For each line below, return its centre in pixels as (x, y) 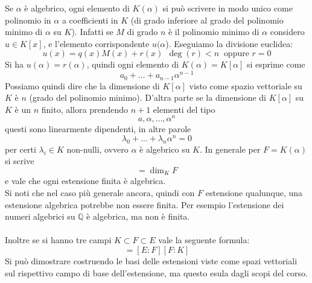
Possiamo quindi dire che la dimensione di (82, 85)
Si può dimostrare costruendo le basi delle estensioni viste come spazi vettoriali (151, 261)
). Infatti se (92, 32)
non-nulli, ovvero (97, 149)
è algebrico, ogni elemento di (77, 8)
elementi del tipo (184, 109)
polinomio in (28, 20)
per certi (21, 149)
